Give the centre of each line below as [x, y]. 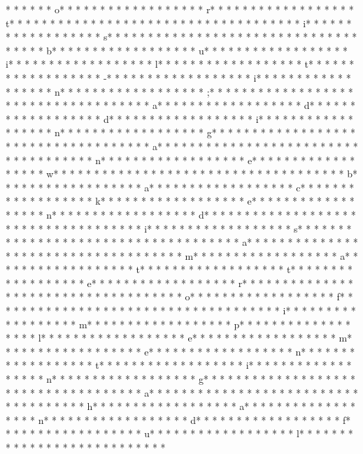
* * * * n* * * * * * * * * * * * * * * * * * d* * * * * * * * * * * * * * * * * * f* [178, 419]
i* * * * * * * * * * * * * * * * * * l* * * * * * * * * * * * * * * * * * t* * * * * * [180, 64]
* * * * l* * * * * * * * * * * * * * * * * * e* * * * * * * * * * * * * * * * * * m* [179, 338]
